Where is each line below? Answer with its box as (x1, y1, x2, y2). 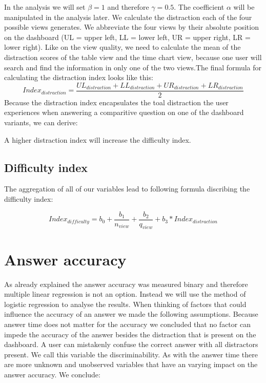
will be (233, 2, 255, 12)
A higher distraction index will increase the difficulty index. (4, 134, 191, 145)
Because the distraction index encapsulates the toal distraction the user (4, 97, 229, 107)
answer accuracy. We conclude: (4, 369, 100, 379)
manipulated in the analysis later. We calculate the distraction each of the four (4, 11, 252, 22)
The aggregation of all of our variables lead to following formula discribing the (4, 183, 250, 194)
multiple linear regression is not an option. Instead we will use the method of (4, 289, 246, 299)
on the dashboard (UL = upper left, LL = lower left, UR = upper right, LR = (4, 31, 251, 42)
